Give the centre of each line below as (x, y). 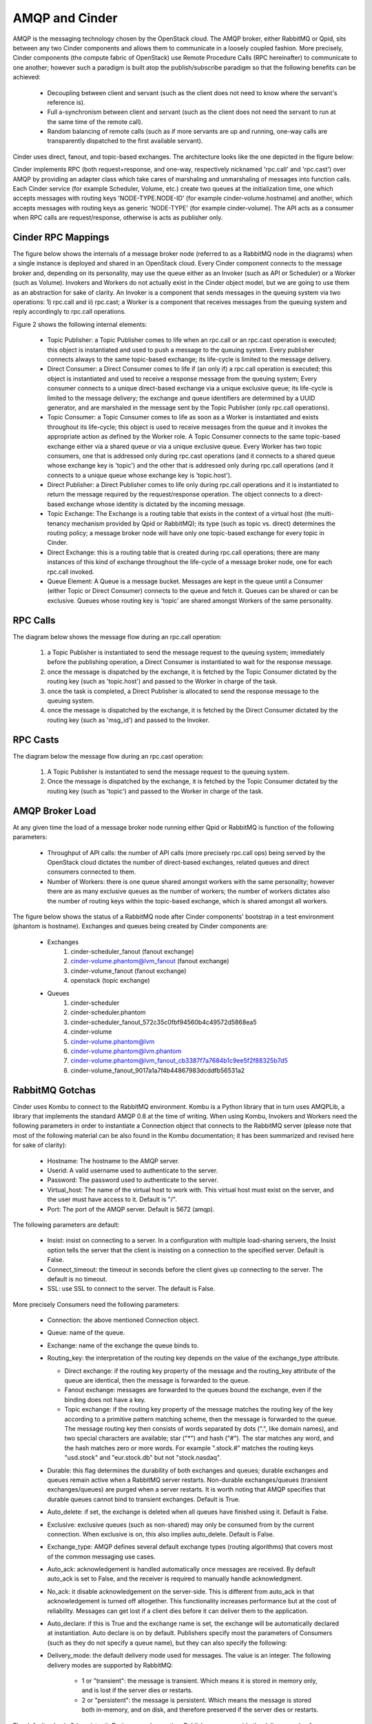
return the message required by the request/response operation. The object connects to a (175, 494)
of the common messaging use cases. (101, 1556)
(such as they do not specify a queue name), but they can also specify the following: (167, 1643)
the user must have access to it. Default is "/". (112, 1199)
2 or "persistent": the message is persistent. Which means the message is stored (196, 1700)
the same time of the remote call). (95, 121)
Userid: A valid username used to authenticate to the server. (133, 1171)
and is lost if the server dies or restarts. (137, 1690)
